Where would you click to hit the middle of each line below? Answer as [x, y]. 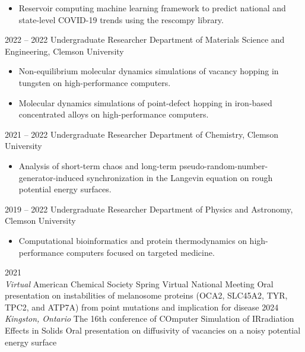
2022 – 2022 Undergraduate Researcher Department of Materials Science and [145, 39]
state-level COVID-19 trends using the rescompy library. [121, 19]
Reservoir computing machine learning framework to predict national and [152, 8]
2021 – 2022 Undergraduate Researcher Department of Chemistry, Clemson [142, 134]
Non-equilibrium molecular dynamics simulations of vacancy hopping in [149, 71]
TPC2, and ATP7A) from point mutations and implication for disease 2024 [142, 307]
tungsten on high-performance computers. [95, 82]
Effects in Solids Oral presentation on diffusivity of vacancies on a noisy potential [153, 330]
